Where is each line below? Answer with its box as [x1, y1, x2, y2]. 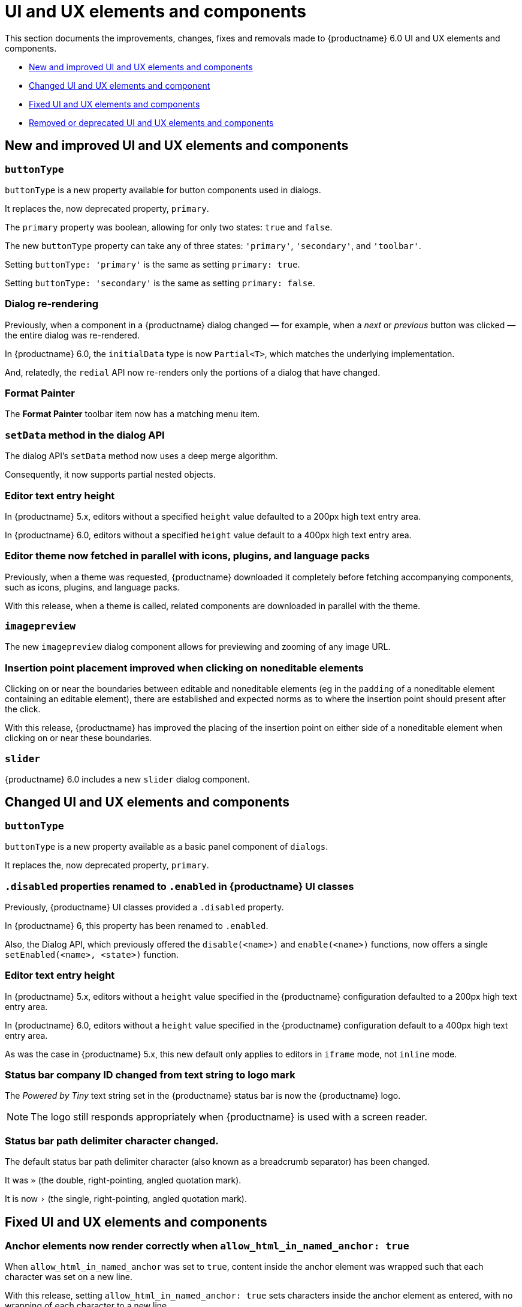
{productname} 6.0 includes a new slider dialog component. [5, 774, 250, 784]
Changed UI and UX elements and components [5, 795, 290, 810]
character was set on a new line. [5, 1272, 133, 1282]
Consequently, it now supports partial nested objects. [5, 469, 216, 480]
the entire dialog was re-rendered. [5, 329, 140, 340]
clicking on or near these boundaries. [5, 733, 152, 744]
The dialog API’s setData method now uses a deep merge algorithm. [5, 451, 278, 461]
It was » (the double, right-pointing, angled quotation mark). [5, 1175, 242, 1186]
